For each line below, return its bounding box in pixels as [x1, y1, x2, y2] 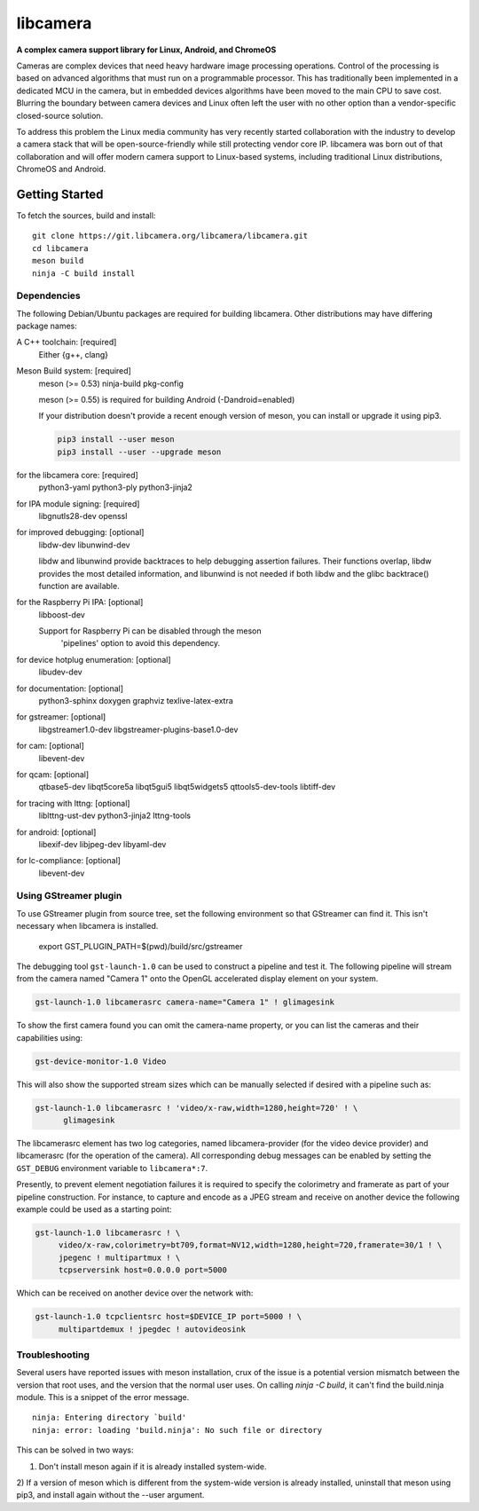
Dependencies [16, 289, 82, 302]
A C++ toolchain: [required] [16, 337, 117, 348]
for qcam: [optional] [16, 768, 90, 780]
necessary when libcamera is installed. [16, 921, 159, 932]
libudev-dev [38, 666, 83, 678]
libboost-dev [38, 609, 86, 620]
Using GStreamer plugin [16, 890, 122, 902]
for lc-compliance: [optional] [16, 855, 122, 866]
